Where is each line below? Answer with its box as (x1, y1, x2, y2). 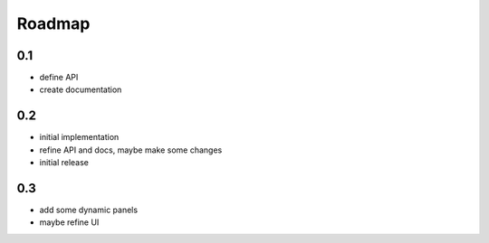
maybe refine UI (39, 217, 100, 228)
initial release (39, 157, 90, 168)
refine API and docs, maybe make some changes (39, 145, 223, 155)
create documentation (39, 84, 122, 95)
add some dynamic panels (39, 204, 139, 216)
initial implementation (39, 132, 120, 143)
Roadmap (16, 14, 91, 33)
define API (39, 72, 79, 83)
